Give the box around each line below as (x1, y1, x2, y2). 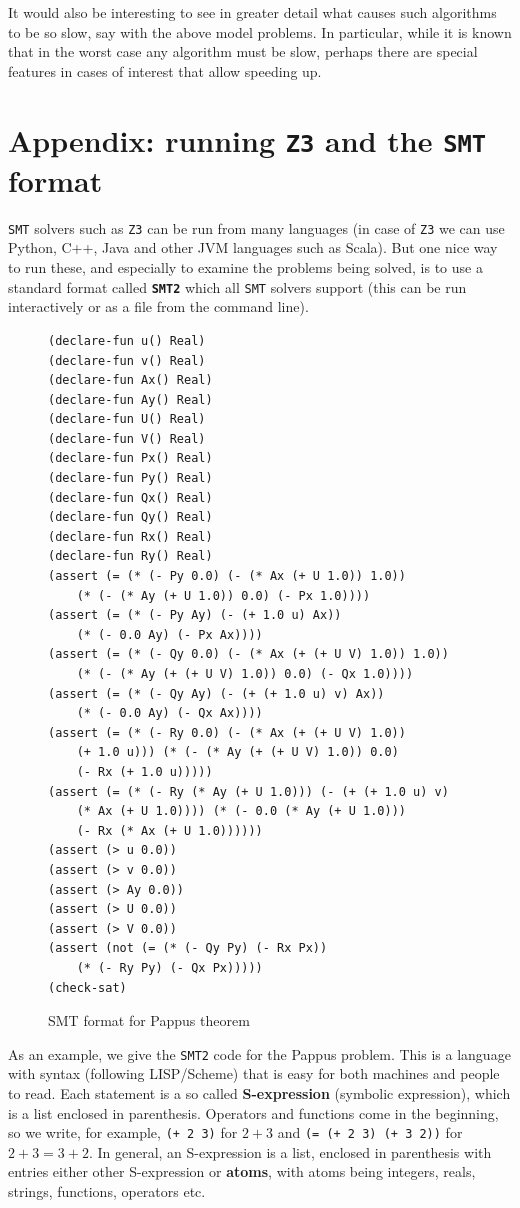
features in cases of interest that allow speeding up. (8, 60, 322, 81)
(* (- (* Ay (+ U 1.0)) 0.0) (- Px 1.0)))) (76, 588, 371, 603)
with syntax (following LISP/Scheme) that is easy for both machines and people (8, 1063, 500, 1084)
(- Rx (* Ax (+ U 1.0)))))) (76, 823, 263, 838)
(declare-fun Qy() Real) (48, 510, 213, 525)
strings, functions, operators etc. (8, 1180, 206, 1201)
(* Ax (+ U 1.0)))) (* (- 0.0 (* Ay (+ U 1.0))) (76, 804, 406, 819)
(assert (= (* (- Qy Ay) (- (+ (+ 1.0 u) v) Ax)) (48, 686, 385, 701)
